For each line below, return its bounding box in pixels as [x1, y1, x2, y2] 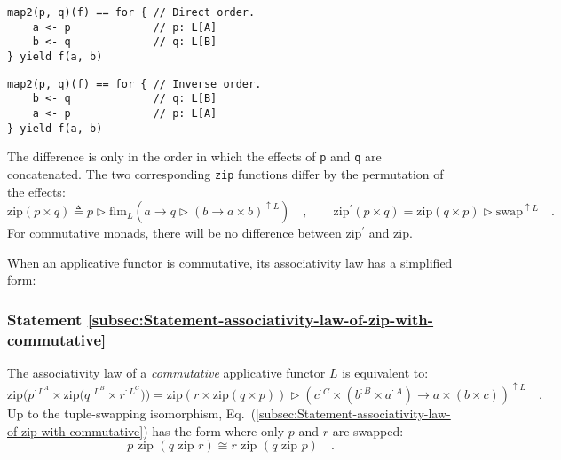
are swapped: [332, 421, 404, 440]
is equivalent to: [342, 363, 429, 382]
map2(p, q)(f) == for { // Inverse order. [7, 77, 262, 90]
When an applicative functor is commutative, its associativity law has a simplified [7, 253, 453, 271]
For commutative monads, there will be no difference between [7, 223, 342, 242]
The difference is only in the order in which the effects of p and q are [7, 147, 382, 166]
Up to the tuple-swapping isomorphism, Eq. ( [7, 404, 257, 423]
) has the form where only [143, 421, 285, 440]
